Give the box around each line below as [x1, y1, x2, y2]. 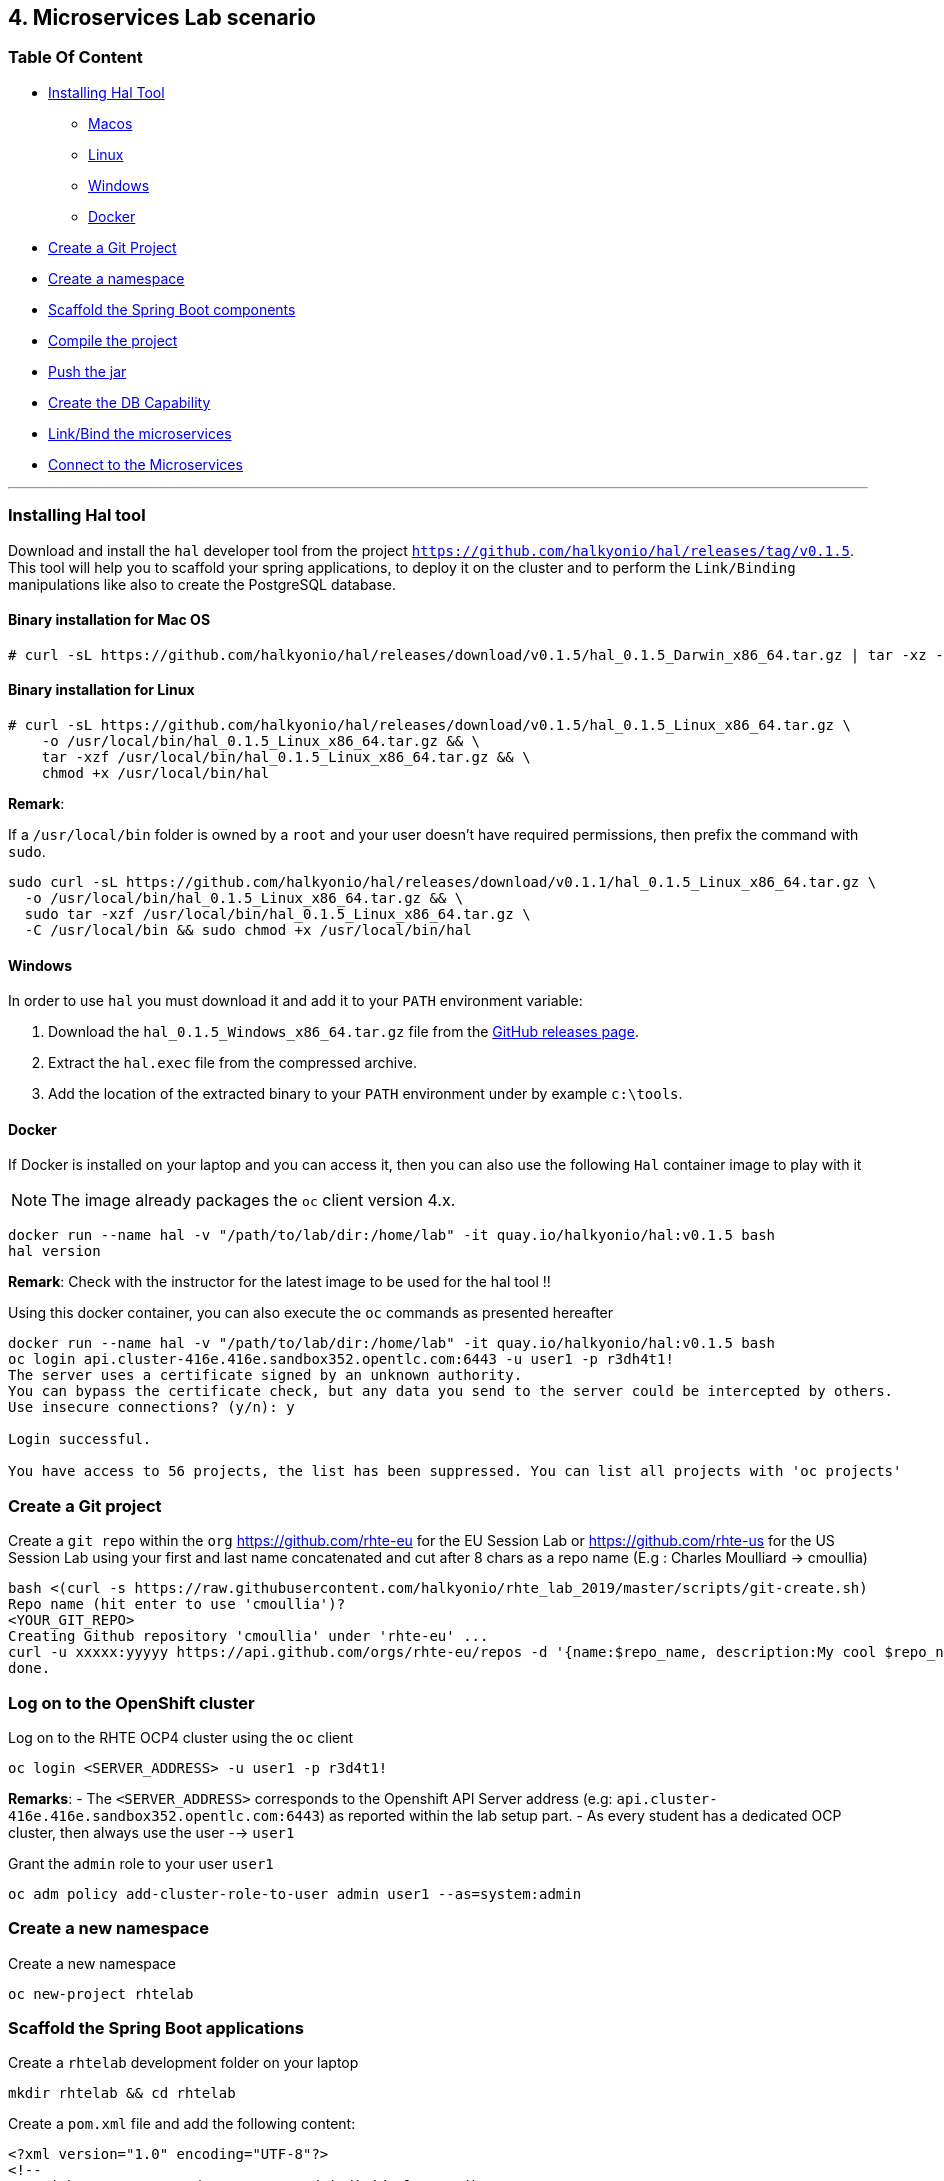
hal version [8, 1243, 101, 1260]
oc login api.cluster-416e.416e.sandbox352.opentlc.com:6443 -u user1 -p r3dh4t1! [8, 1351, 674, 1368]
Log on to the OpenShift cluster [8, 1692, 255, 1713]
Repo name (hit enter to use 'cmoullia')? [8, 1596, 346, 1613]
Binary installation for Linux [8, 681, 195, 699]
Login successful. [8, 1431, 152, 1448]
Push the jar [48, 362, 127, 380]
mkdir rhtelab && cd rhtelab [8, 2085, 236, 2102]
